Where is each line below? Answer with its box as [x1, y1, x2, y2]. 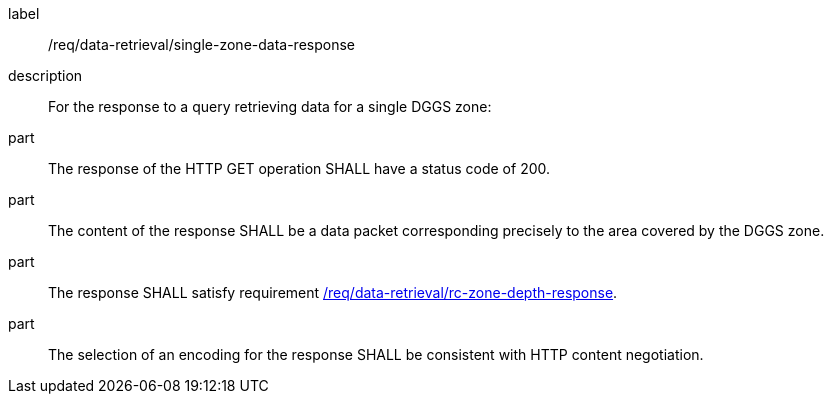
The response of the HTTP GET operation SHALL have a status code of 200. [48, 160, 551, 177]
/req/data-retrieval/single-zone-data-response [48, 36, 355, 53]
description [8, 67, 83, 84]
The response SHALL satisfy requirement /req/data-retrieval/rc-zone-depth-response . [48, 284, 618, 301]
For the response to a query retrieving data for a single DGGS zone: [48, 98, 492, 115]
